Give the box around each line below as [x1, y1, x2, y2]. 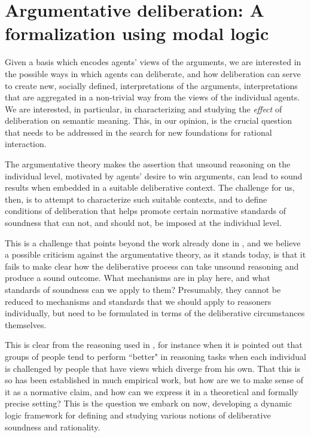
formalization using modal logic [5, 21, 269, 45]
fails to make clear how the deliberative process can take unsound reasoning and [5, 259, 299, 272]
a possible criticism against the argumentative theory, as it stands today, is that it [5, 248, 306, 261]
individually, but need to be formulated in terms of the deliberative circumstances [5, 307, 305, 319]
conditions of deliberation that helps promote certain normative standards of [5, 204, 286, 217]
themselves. [5, 318, 47, 331]
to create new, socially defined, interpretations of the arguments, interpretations [5, 79, 298, 91]
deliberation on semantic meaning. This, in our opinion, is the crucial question [5, 114, 292, 127]
